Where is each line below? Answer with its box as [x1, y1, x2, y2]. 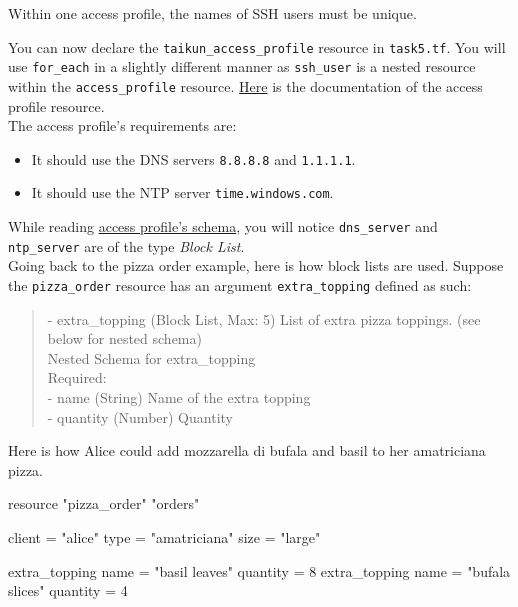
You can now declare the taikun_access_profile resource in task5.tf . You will [8, 36, 506, 57]
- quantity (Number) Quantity [47, 406, 233, 427]
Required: [47, 367, 107, 388]
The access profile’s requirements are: [8, 115, 237, 136]
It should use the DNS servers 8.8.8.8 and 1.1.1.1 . [31, 148, 356, 169]
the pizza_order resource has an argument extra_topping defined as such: [8, 274, 472, 295]
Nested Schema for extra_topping [47, 347, 256, 368]
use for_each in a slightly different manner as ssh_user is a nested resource [8, 56, 476, 77]
